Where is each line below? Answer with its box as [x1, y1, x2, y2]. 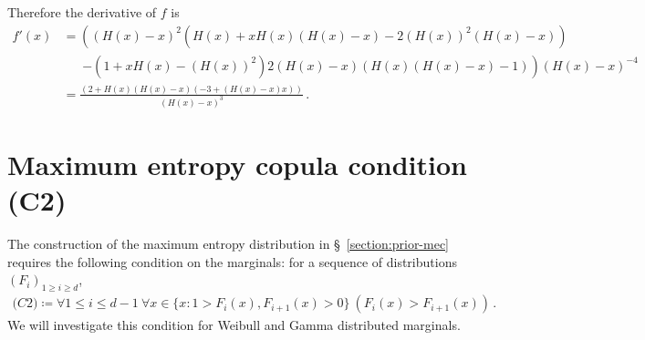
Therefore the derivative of [7, 3, 157, 21]
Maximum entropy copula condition [7, 146, 467, 183]
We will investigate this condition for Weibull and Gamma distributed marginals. [7, 315, 461, 335]
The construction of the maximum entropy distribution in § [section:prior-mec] [7, 234, 450, 253]
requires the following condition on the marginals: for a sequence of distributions [7, 252, 457, 271]
